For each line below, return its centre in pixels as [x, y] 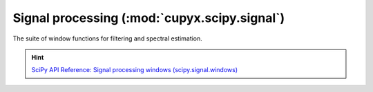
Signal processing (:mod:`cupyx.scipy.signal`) [149, 18]
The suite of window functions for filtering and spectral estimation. [108, 38]
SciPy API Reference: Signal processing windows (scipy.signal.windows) [135, 70]
